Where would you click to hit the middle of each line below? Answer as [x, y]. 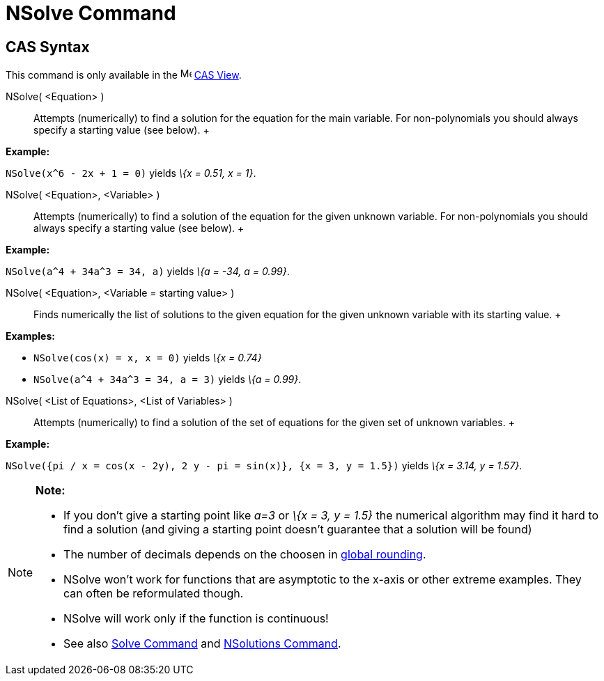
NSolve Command [91, 13]
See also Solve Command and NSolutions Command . [202, 644]
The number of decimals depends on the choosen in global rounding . [245, 555]
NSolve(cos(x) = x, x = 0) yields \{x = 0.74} [148, 358]
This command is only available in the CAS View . [124, 75]
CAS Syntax [48, 47]
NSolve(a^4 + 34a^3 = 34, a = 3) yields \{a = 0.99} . [168, 379]
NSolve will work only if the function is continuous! [196, 619]
